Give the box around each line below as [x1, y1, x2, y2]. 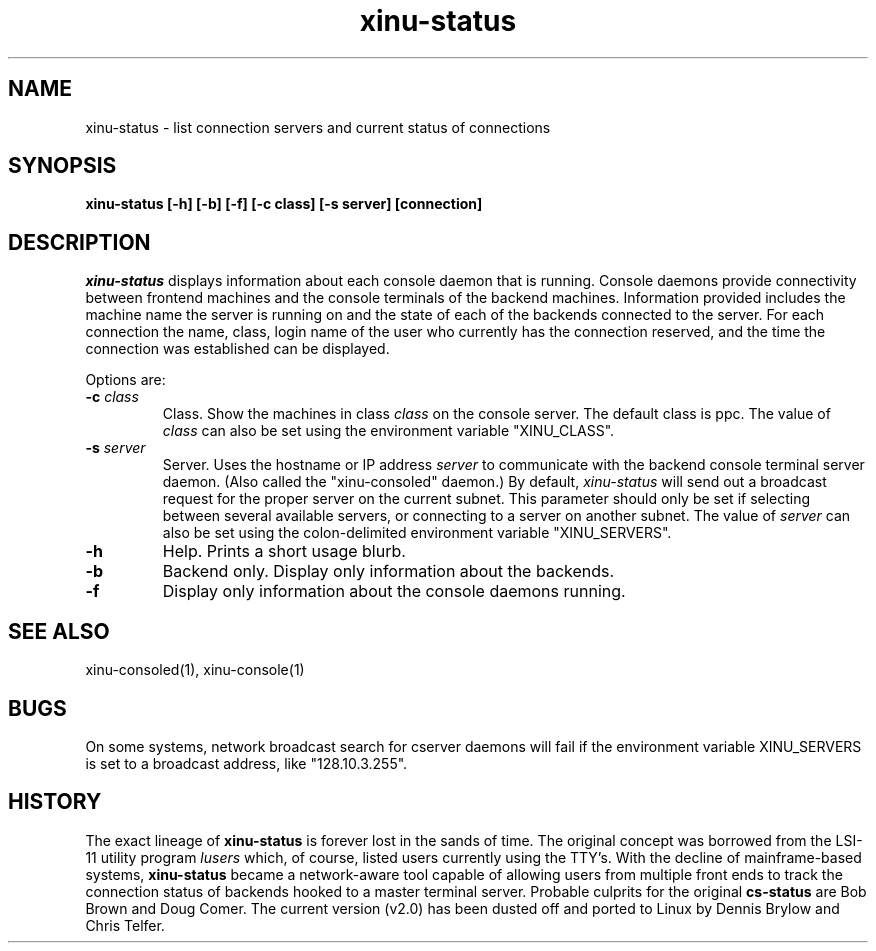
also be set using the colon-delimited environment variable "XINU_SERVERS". [162, 524, 672, 542]
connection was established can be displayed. [85, 340, 390, 358]
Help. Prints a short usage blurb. [162, 541, 406, 562]
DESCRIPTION [8, 229, 151, 255]
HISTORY [8, 789, 102, 815]
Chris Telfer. [85, 916, 165, 934]
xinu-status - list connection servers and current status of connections [85, 118, 551, 136]
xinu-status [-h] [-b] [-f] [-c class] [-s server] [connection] [85, 195, 483, 213]
